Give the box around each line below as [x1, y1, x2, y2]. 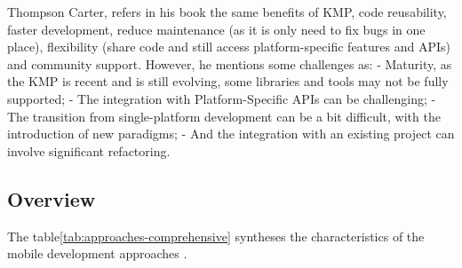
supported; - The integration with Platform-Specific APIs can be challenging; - [7, 89, 436, 107]
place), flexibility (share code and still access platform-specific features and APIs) [7, 37, 450, 56]
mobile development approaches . [7, 244, 187, 263]
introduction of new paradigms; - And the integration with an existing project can [7, 124, 455, 143]
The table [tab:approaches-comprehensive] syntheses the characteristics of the [7, 226, 425, 245]
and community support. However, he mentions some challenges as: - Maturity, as [7, 54, 452, 73]
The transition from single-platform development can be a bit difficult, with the [7, 106, 441, 125]
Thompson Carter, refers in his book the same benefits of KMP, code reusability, [7, 3, 447, 20]
